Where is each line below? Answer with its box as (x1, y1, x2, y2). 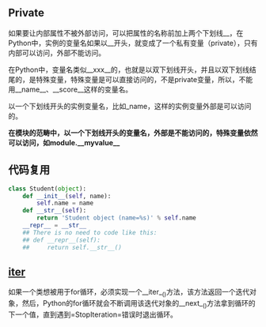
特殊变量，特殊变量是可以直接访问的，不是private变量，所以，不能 (35, 74, 253, 84)
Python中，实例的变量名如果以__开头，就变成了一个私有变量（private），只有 (8, 38, 258, 47)
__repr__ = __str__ (22, 221, 87, 229)
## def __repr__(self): (22, 236, 101, 244)
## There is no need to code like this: (22, 228, 158, 236)
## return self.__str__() (22, 243, 123, 251)
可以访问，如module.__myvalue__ (8, 137, 120, 147)
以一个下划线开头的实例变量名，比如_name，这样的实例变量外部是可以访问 (8, 101, 252, 111)
